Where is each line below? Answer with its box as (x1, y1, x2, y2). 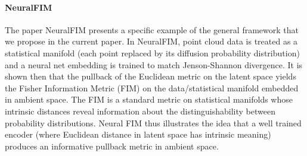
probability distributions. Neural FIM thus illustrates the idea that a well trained (5, 116, 302, 129)
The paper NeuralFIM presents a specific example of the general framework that (5, 23, 299, 36)
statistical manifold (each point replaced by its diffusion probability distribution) (5, 46, 300, 59)
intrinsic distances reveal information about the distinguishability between (5, 104, 275, 117)
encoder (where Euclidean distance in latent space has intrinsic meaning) (5, 128, 271, 141)
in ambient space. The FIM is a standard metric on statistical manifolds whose (5, 93, 293, 106)
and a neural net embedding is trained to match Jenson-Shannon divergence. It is (5, 58, 303, 71)
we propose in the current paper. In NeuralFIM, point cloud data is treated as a (5, 35, 298, 47)
